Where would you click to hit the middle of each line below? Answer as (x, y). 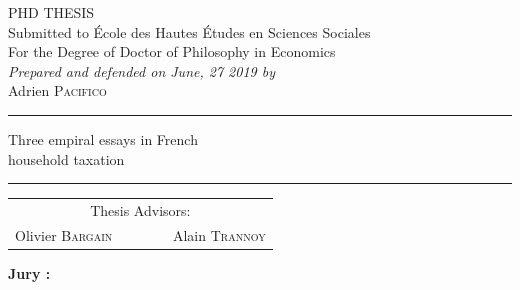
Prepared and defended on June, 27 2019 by (141, 70)
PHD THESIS (51, 12)
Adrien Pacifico (57, 90)
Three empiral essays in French (103, 138)
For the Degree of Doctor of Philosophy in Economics (172, 51)
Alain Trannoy (219, 234)
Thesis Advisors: (140, 209)
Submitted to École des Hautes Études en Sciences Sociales (189, 31)
